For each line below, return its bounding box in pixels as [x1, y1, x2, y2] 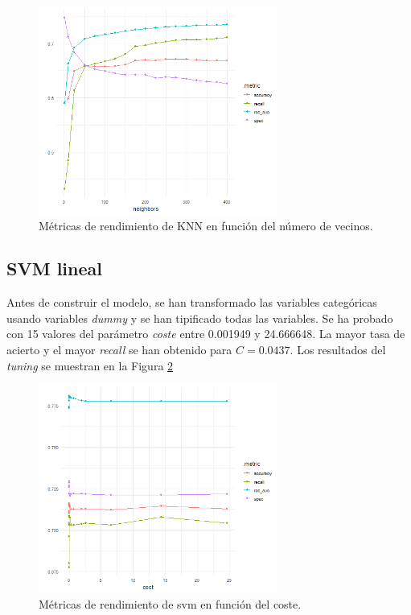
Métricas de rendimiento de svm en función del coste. [39, 595, 302, 612]
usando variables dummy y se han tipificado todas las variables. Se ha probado [6, 309, 393, 326]
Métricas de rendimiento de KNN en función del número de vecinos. [39, 217, 373, 233]
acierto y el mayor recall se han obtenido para [6, 341, 232, 358]
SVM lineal [6, 256, 102, 281]
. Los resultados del [290, 341, 386, 358]
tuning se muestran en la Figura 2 [6, 357, 174, 374]
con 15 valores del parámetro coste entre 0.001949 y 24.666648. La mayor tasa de [6, 325, 405, 342]
